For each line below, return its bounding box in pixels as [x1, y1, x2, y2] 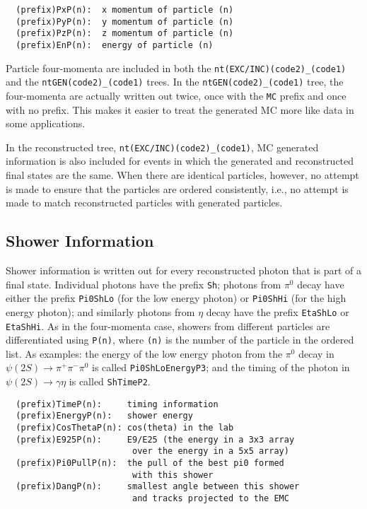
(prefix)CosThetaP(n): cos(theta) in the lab [16, 423, 234, 433]
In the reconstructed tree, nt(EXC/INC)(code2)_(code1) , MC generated [6, 139, 319, 154]
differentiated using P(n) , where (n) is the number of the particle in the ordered [6, 332, 354, 347]
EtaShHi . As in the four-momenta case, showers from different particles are [6, 318, 330, 333]
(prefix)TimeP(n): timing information [16, 399, 219, 409]
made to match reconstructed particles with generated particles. [6, 195, 283, 210]
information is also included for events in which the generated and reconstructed [6, 153, 354, 168]
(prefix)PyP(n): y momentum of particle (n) [16, 16, 234, 27]
